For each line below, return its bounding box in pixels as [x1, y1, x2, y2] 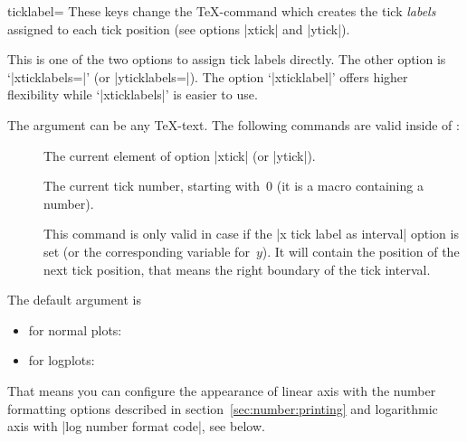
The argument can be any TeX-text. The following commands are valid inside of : [7, 115, 460, 134]
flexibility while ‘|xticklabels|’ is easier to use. [7, 85, 258, 104]
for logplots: [28, 351, 95, 370]
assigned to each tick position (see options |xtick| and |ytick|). [7, 19, 350, 38]
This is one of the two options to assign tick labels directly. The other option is [7, 50, 446, 69]
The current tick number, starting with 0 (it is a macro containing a [43, 176, 424, 195]
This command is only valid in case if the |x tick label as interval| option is [43, 224, 459, 243]
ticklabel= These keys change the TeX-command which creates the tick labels [7, 2, 436, 20]
